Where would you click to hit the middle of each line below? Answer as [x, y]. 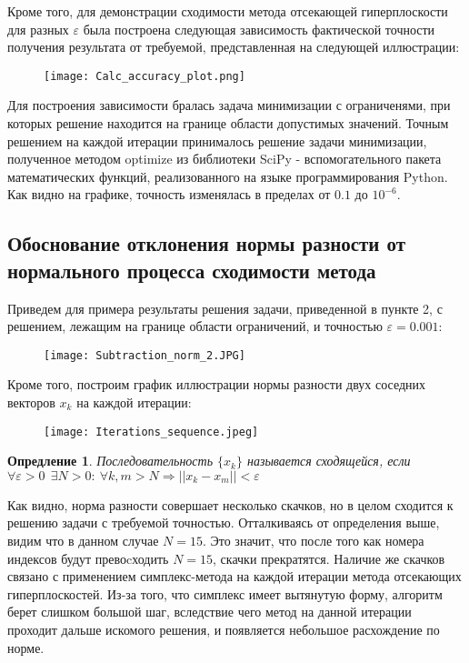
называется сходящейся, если [329, 461]
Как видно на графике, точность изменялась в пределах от [169, 194]
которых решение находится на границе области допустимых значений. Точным [228, 123]
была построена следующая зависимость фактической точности [259, 29]
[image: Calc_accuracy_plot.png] [145, 76]
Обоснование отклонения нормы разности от [207, 243]
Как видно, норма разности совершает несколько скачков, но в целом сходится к [230, 504]
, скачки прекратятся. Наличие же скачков [329, 558]
